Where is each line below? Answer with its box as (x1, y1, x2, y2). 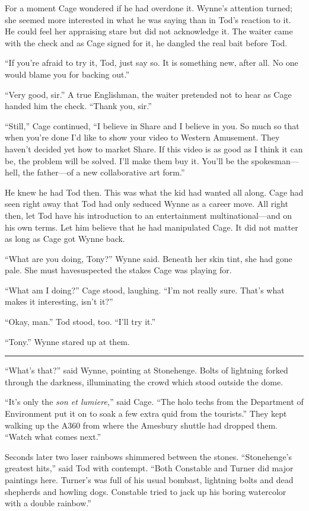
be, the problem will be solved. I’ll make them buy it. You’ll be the (5, 154, 249, 167)
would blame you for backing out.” (5, 68, 130, 80)
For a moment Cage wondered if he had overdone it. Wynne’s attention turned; (5, 2, 293, 14)
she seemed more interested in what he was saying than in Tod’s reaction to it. (5, 13, 291, 25)
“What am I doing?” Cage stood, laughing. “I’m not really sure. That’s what (5, 283, 285, 296)
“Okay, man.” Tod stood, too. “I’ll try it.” (5, 315, 156, 328)
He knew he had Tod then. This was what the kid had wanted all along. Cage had (5, 186, 304, 198)
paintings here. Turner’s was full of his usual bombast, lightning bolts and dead (5, 474, 294, 486)
